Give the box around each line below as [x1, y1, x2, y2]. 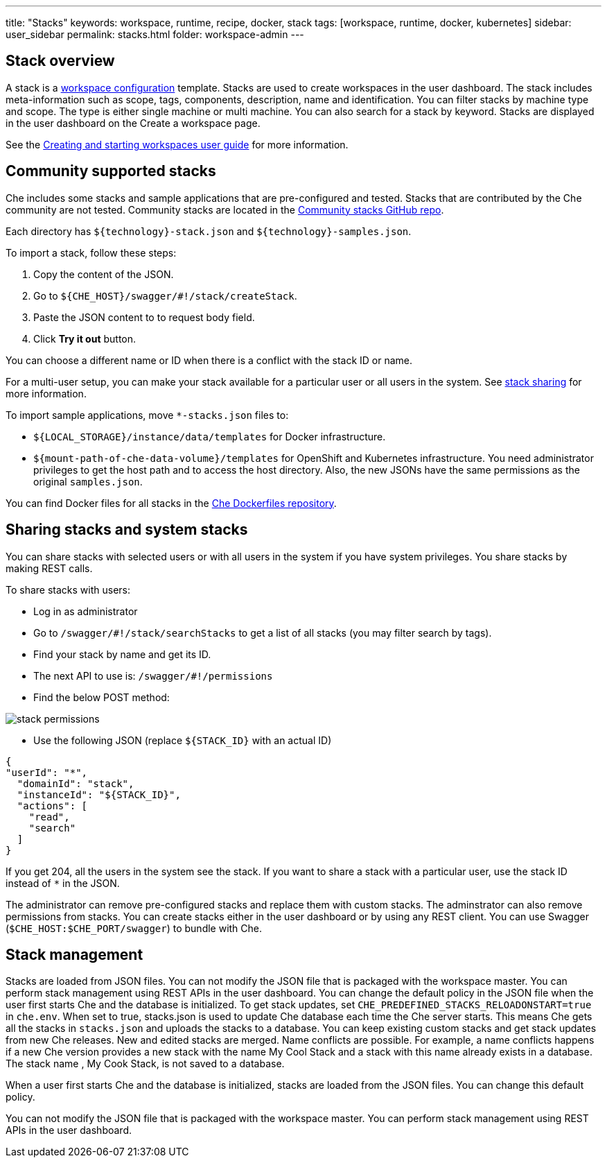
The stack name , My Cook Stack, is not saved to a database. [6, 1058, 285, 1070]
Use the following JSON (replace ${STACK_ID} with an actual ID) [33, 734, 332, 746]
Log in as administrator [33, 605, 138, 617]
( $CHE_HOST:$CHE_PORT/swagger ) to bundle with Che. [6, 922, 263, 934]
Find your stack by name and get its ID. [33, 648, 211, 660]
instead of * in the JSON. [6, 877, 120, 889]
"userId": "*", [6, 766, 88, 778]
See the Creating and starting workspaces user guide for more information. [6, 138, 349, 150]
